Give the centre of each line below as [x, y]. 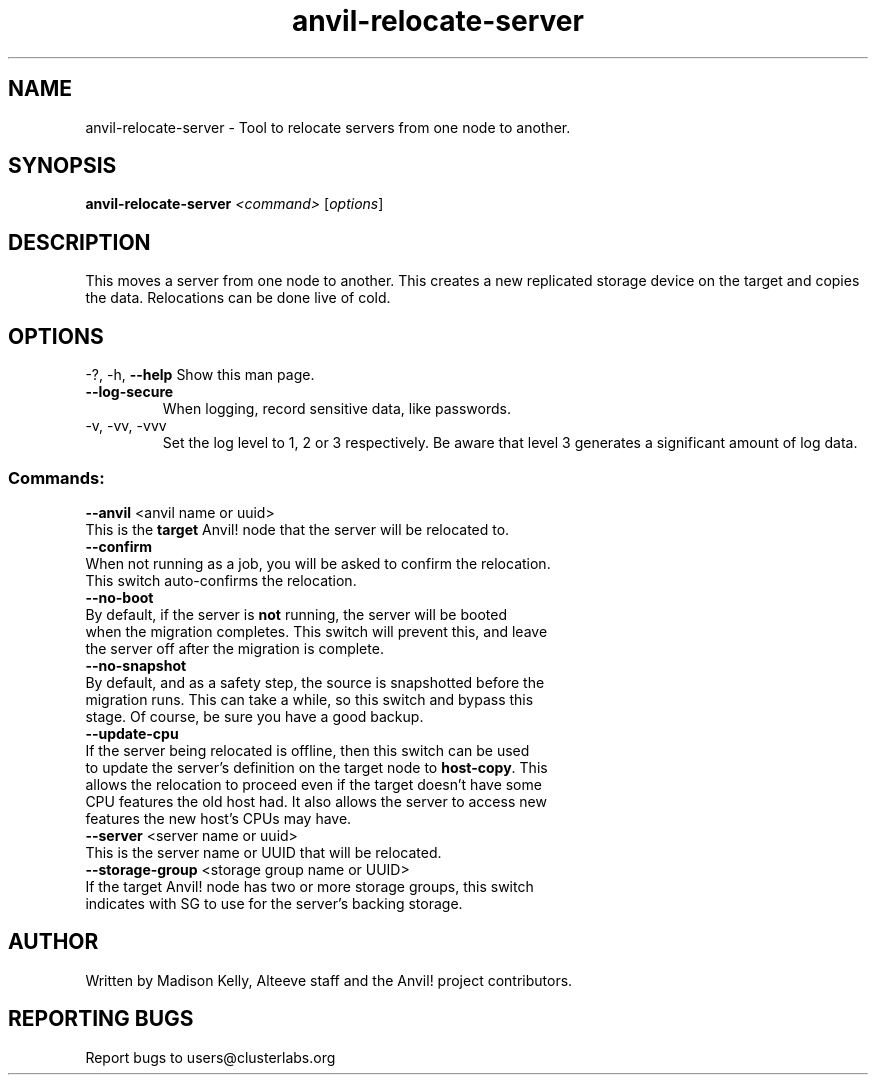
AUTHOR [53, 942]
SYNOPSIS [62, 166]
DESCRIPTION [79, 242]
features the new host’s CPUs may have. [218, 818]
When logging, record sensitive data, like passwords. [336, 409]
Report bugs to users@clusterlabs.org [210, 1057]
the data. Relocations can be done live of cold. [238, 298]
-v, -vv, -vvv [126, 426]
